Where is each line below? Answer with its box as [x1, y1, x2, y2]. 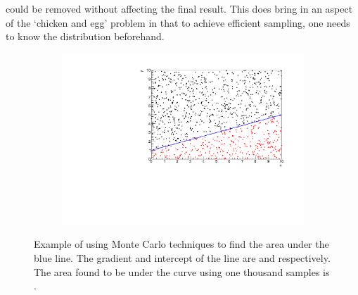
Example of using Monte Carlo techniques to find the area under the [34, 237, 329, 251]
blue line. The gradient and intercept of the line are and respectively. [34, 251, 331, 265]
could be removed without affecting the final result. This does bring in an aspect [6, 1, 353, 15]
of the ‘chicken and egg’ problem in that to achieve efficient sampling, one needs [6, 15, 350, 30]
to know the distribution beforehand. [6, 29, 165, 44]
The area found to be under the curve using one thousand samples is [34, 264, 330, 279]
